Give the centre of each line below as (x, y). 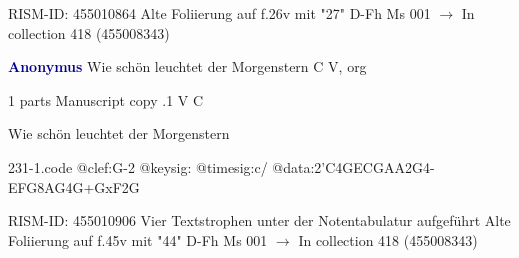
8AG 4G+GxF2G (88, 186)
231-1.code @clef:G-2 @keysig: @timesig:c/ (138, 166)
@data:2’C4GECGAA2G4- (353, 166)
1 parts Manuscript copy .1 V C (106, 99)
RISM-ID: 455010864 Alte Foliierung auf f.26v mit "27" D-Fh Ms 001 (219, 13)
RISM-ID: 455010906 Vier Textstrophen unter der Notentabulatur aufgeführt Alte (259, 220)
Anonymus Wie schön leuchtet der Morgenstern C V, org (187, 66)
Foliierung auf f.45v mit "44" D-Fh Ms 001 (138, 239)
